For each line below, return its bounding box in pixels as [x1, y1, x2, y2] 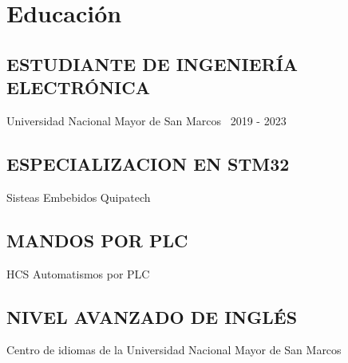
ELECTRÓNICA [6, 75, 150, 100]
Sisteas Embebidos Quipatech [6, 188, 151, 205]
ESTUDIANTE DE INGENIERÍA [6, 51, 299, 76]
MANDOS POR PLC [6, 227, 188, 252]
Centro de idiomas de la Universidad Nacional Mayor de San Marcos [6, 341, 342, 358]
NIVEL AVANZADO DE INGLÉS [6, 304, 298, 329]
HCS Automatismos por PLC [6, 265, 150, 282]
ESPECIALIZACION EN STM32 [6, 151, 290, 176]
